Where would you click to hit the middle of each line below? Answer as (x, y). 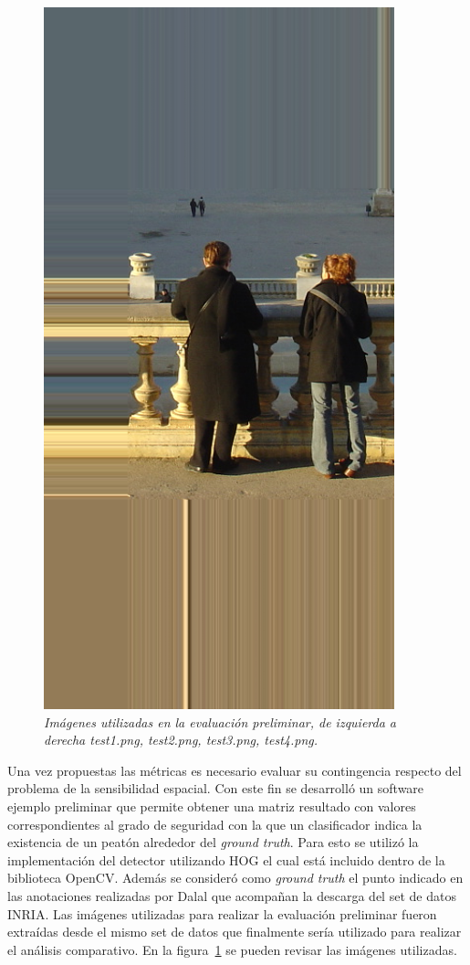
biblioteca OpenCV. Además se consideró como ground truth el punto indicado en (235, 878)
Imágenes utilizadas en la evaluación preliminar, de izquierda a (220, 721)
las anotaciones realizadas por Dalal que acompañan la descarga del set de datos (232, 895)
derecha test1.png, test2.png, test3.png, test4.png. (181, 740)
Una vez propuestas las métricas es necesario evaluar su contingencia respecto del (235, 770)
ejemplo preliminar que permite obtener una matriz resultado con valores (212, 806)
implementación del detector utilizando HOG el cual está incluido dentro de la (226, 859)
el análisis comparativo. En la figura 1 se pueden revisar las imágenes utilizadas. (232, 949)
